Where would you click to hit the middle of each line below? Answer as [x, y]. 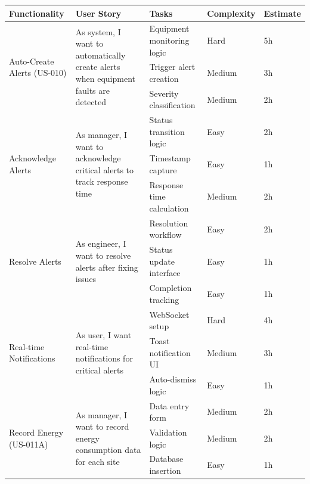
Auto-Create [32, 61]
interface [165, 273]
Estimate [282, 13]
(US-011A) [29, 444]
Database [166, 459]
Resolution [169, 223]
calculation [169, 208]
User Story [98, 13]
